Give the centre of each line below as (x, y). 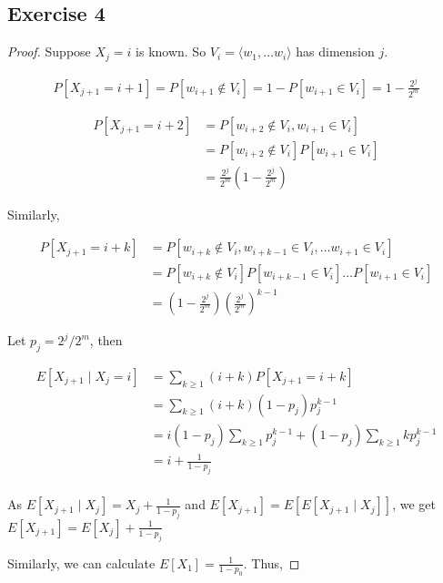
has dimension (335, 51)
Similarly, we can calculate (81, 563)
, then (106, 340)
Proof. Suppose (49, 51)
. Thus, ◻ (272, 563)
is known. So (171, 51)
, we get (414, 504)
